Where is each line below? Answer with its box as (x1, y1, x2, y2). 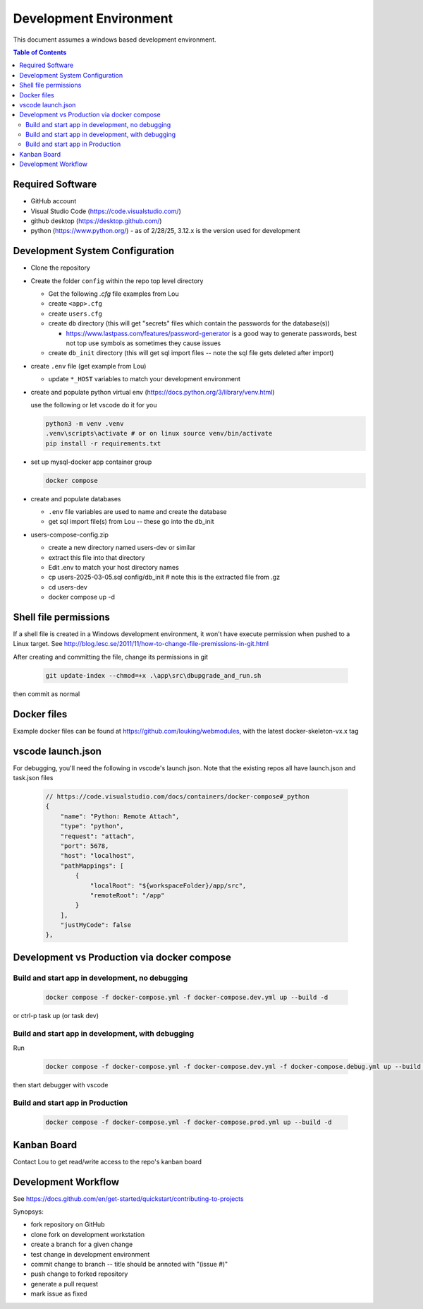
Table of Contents (13, 48, 67, 56)
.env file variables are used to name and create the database (48, 508, 227, 516)
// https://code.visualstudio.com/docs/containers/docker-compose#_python (45, 792, 310, 801)
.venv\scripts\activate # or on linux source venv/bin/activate (45, 429, 273, 438)
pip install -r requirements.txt (45, 439, 161, 448)
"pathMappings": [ (60, 861, 124, 870)
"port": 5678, (60, 842, 109, 850)
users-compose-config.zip (30, 530, 109, 539)
